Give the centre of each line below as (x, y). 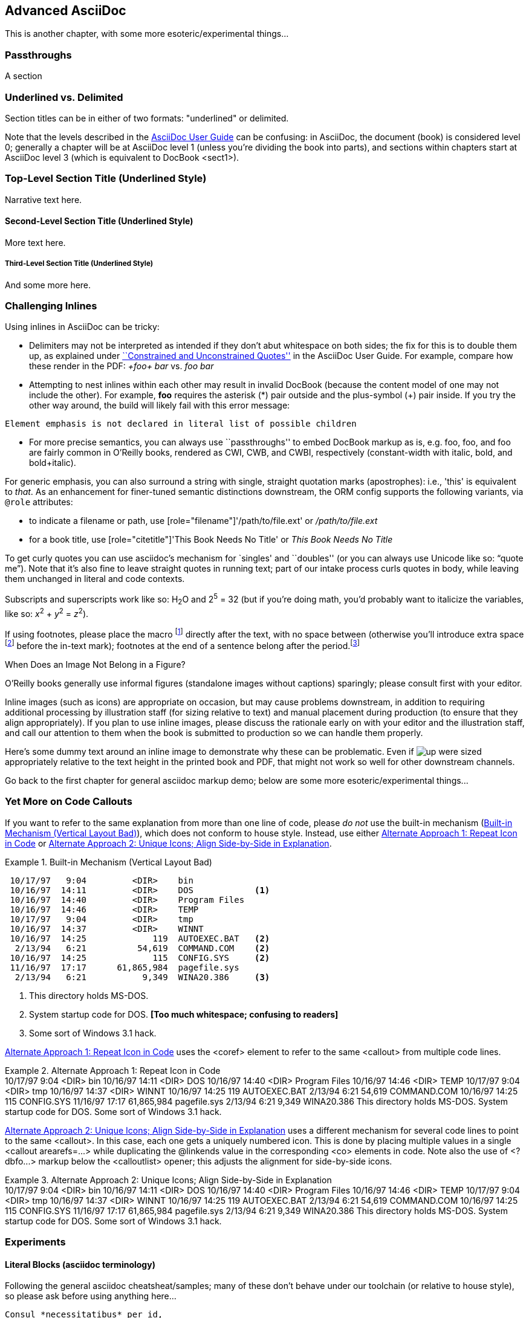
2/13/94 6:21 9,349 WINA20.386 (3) (142, 977)
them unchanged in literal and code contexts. (95, 579)
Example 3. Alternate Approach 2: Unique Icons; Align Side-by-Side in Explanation (168, 1180)
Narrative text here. (44, 199)
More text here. (35, 242)
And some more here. (48, 285)
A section (24, 76)
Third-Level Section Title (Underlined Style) (79, 264)
